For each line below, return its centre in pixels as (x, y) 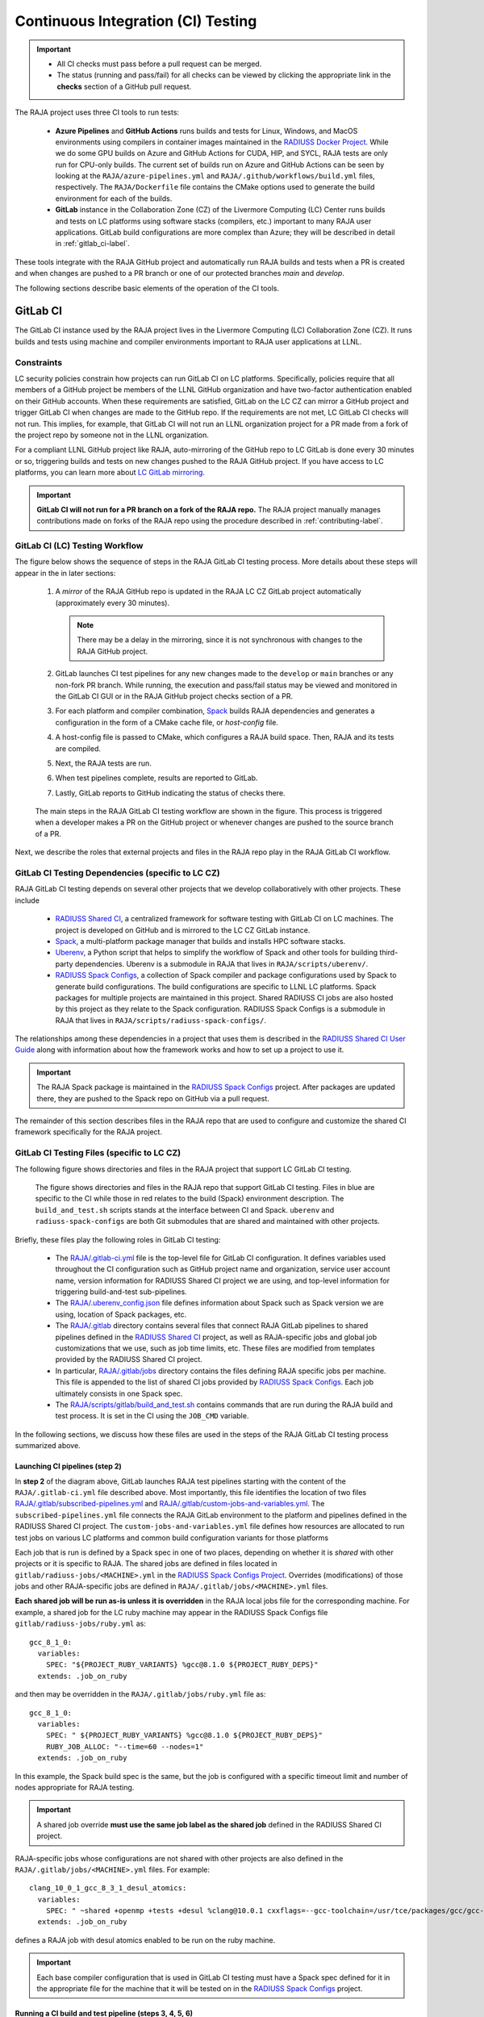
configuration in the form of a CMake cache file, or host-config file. (167, 722)
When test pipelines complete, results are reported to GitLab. (156, 778)
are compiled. (78, 748)
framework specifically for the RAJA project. (89, 1132)
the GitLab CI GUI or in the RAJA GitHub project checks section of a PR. (174, 696)
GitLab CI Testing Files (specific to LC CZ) (98, 1153)
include (27, 900)
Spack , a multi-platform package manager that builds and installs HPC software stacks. (200, 941)
